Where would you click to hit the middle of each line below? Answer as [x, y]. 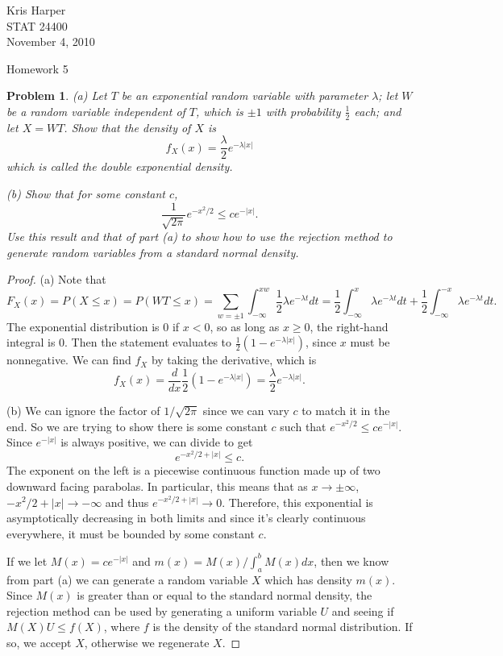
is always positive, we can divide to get [157, 442]
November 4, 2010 [51, 42]
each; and [378, 111]
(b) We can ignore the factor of [83, 410]
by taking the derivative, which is [234, 360]
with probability [303, 111]
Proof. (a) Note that [56, 279]
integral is [31, 342]
